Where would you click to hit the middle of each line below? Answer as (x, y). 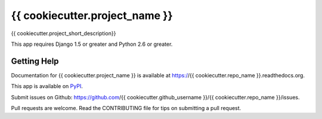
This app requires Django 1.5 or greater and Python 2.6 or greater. (92, 44)
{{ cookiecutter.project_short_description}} (64, 33)
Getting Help (35, 61)
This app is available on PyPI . (47, 86)
